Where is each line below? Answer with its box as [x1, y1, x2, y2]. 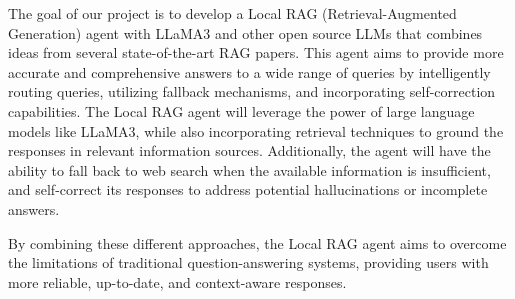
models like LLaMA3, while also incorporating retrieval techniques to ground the [8, 120, 504, 141]
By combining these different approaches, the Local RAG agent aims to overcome [8, 232, 507, 253]
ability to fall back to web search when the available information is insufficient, [8, 159, 491, 180]
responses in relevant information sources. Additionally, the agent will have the [8, 140, 491, 161]
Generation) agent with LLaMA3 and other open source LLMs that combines [8, 22, 483, 43]
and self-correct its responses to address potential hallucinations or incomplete [8, 179, 488, 200]
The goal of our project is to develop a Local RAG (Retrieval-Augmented [8, 3, 457, 23]
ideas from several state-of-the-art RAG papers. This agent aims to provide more [8, 42, 504, 63]
